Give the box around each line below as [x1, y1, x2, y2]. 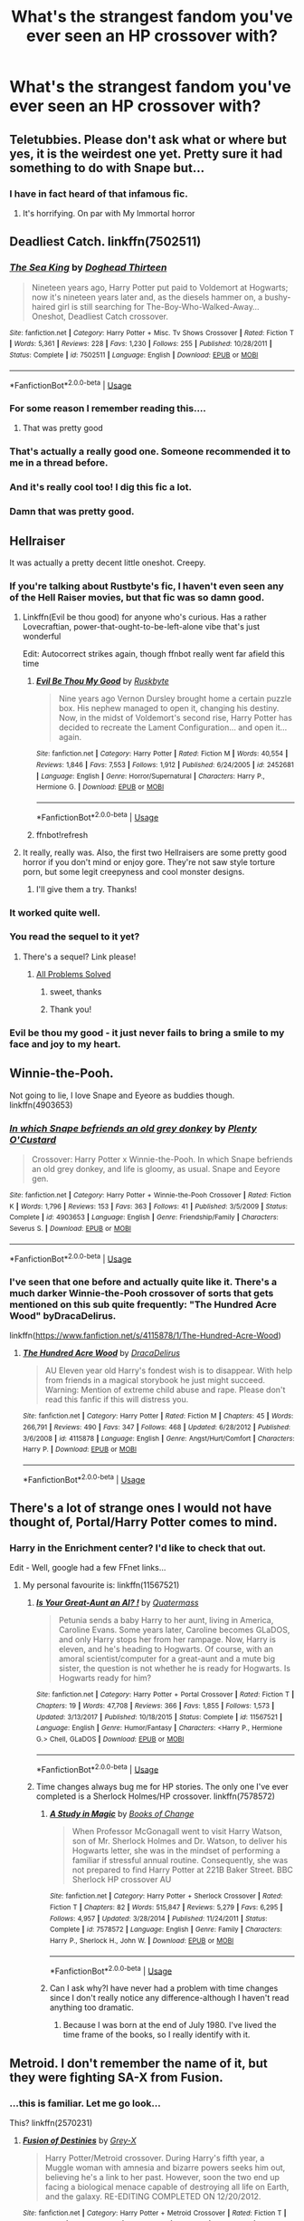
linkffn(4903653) [9, 1099, 73, 1110]
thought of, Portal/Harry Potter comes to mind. [9, 1514, 278, 1530]
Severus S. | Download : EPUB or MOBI [9, 1224, 131, 1233]
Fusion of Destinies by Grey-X [22, 2135, 138, 2146]
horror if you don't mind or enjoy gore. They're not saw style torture [22, 856, 276, 867]
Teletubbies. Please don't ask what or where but [9, 131, 287, 147]
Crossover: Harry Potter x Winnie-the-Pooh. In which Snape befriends [31, 1153, 293, 1165]
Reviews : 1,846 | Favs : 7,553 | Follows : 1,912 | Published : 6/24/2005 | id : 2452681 [35, 761, 294, 770]
